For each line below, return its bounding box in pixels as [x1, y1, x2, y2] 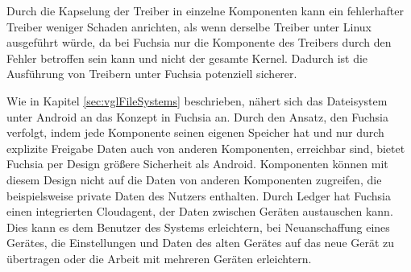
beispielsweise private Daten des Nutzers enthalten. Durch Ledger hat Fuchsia [6, 187, 391, 204]
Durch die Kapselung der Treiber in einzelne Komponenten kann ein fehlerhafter [6, 2, 404, 19]
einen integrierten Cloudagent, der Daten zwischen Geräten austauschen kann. [6, 203, 393, 220]
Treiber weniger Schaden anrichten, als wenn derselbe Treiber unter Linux [6, 18, 372, 35]
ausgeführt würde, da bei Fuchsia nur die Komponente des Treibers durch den [6, 34, 392, 51]
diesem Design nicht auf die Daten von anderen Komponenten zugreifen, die [6, 171, 382, 188]
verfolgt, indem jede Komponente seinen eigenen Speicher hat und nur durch [6, 124, 384, 141]
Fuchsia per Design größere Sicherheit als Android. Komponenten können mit [6, 155, 388, 172]
